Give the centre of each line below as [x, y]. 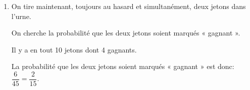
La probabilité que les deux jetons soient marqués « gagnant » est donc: [123, 66]
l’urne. [21, 16]
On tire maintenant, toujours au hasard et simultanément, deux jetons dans [129, 6]
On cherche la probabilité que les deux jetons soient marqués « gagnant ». [126, 33]
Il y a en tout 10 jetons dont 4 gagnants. [74, 49]
